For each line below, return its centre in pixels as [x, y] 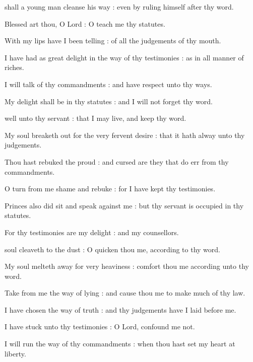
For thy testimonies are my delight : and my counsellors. [92, 232]
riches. [14, 67]
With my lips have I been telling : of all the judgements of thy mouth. [113, 41]
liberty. [15, 353]
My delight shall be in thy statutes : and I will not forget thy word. [109, 101]
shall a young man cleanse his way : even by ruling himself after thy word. [119, 7]
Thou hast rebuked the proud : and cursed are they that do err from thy [117, 161]
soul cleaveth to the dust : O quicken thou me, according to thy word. [112, 249]
